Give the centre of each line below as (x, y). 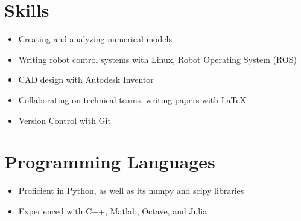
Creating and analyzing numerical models (95, 39)
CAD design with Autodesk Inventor (86, 79)
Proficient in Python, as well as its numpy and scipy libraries (131, 191)
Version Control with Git (65, 120)
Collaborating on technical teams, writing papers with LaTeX (132, 99)
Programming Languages (110, 162)
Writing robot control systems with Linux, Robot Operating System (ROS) (157, 59)
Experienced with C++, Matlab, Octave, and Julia (113, 210)
